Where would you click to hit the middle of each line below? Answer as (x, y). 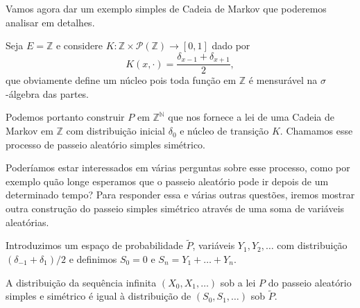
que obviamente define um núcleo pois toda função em (121, 80)
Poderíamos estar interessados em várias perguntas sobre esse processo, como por (178, 168)
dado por (231, 45)
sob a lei (238, 282)
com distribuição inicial (116, 131)
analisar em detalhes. (50, 22)
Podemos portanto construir (65, 117)
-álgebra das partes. (48, 93)
